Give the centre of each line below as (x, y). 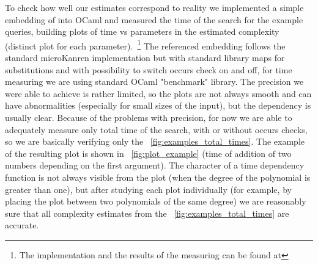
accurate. (22, 225)
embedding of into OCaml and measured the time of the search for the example (154, 19)
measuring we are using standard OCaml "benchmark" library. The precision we (154, 82)
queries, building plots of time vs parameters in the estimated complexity (142, 31)
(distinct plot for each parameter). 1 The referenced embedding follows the (145, 45)
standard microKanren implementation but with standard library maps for (145, 58)
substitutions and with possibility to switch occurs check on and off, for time (149, 69)
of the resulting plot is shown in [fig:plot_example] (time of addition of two (148, 153)
